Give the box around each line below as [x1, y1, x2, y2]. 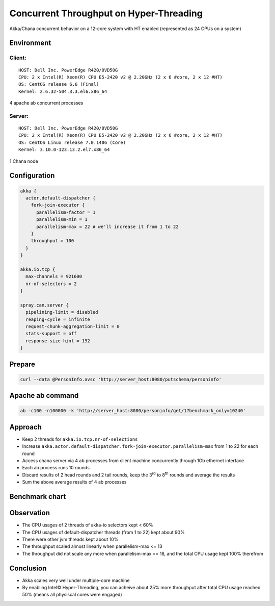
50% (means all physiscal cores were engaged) [22, 592, 122, 598]
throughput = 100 [31, 238, 74, 244]
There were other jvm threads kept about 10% [22, 536, 119, 542]
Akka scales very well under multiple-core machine [22, 577, 130, 584]
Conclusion [9, 564, 47, 572]
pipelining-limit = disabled [25, 309, 99, 315]
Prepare [9, 360, 36, 368]
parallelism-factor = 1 [36, 209, 96, 215]
